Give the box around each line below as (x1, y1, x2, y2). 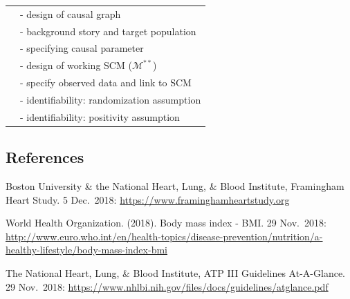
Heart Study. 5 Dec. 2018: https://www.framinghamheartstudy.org (6, 192, 290, 206)
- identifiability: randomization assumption (20, 92, 201, 106)
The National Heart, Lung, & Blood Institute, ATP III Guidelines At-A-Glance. (6, 266, 345, 280)
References (6, 146, 84, 168)
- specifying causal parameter (20, 41, 144, 55)
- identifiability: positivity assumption (20, 109, 180, 124)
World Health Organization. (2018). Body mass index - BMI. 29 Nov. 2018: (6, 215, 326, 230)
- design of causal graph (20, 6, 121, 21)
